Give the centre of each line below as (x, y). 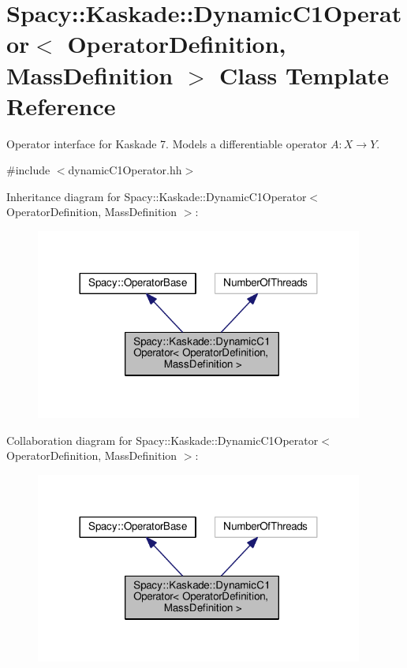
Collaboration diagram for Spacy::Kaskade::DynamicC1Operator (162, 440)
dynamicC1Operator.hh (125, 170)
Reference (61, 105)
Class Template (304, 75)
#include (28, 170)
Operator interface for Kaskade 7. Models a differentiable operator (167, 143)
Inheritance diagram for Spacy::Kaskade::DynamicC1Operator (157, 196)
